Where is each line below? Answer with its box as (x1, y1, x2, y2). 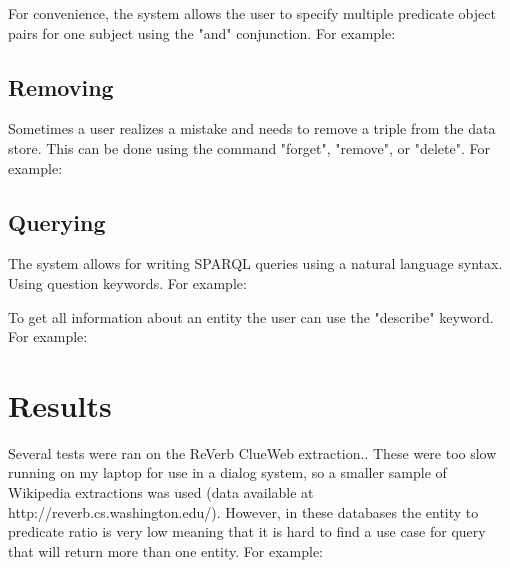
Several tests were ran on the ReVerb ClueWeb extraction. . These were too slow (8, 442, 497, 463)
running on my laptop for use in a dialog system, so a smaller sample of (8, 462, 447, 483)
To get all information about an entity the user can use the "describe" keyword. (8, 306, 494, 327)
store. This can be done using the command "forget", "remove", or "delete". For (8, 137, 490, 158)
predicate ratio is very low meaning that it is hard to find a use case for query (8, 521, 486, 542)
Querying (8, 206, 106, 237)
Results (8, 384, 112, 425)
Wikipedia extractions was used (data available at (8, 482, 314, 503)
